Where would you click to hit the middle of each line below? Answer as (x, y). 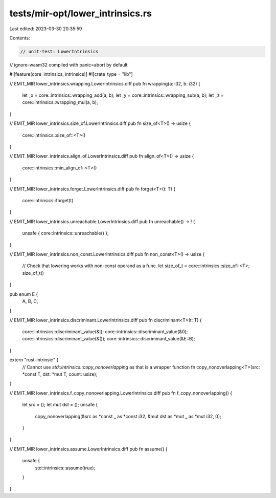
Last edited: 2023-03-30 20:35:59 (46, 29)
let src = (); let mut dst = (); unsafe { (60, 405)
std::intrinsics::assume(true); (65, 468)
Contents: (20, 38)
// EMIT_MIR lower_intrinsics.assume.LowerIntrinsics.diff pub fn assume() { (88, 449)
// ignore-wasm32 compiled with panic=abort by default (68, 64)
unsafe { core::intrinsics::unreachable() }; (66, 233)
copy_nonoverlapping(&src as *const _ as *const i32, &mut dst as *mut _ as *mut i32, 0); (128, 416)
